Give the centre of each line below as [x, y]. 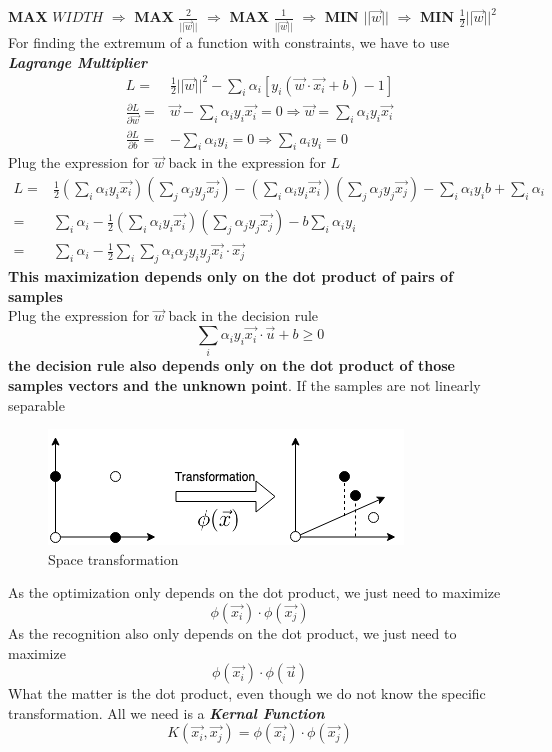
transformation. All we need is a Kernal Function [166, 712]
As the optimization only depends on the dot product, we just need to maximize [254, 592]
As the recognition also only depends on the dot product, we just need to [232, 633]
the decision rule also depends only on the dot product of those [231, 365]
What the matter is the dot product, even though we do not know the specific [247, 693]
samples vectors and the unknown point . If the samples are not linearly [244, 385]
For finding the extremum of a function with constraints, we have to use [229, 41]
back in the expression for [247, 162]
